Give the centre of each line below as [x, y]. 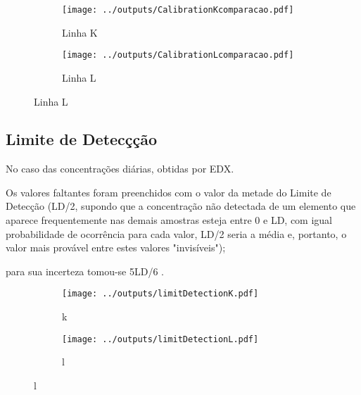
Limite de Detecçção [82, 139]
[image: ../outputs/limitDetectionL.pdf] [160, 339]
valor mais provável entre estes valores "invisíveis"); [116, 247]
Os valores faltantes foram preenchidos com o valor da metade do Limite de [169, 192]
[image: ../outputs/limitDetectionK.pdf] [160, 294]
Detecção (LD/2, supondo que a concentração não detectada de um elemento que [181, 206]
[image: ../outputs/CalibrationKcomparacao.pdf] [178, 10]
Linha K [80, 32]
